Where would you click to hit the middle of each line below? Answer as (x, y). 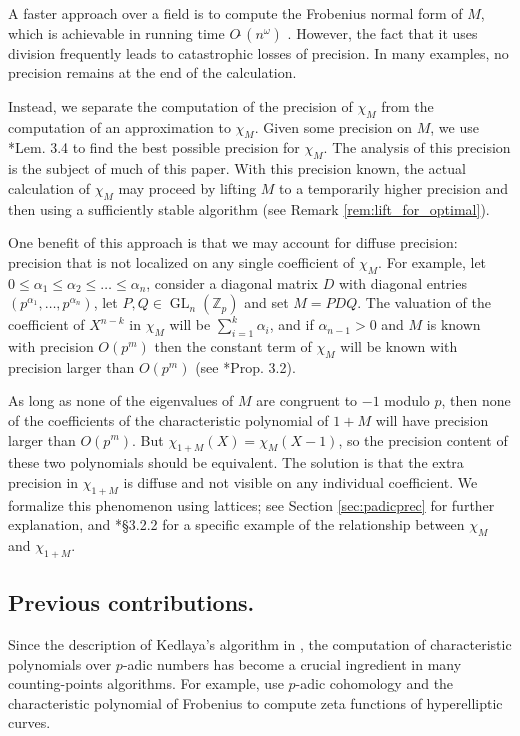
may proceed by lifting (187, 187)
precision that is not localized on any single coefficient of (181, 261)
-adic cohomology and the (374, 683)
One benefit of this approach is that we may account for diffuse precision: (233, 242)
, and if (291, 324)
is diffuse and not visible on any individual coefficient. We (300, 481)
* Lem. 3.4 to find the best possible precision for (154, 147)
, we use (454, 126)
